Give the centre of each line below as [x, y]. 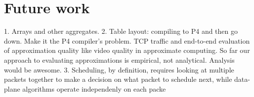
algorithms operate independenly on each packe [94, 88]
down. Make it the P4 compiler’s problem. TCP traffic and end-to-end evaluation [127, 40]
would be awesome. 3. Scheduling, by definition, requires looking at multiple [119, 69]
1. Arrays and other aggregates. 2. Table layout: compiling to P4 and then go [121, 31]
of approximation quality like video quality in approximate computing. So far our [127, 50]
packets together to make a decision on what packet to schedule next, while [118, 79]
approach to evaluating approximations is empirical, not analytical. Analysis [119, 60]
